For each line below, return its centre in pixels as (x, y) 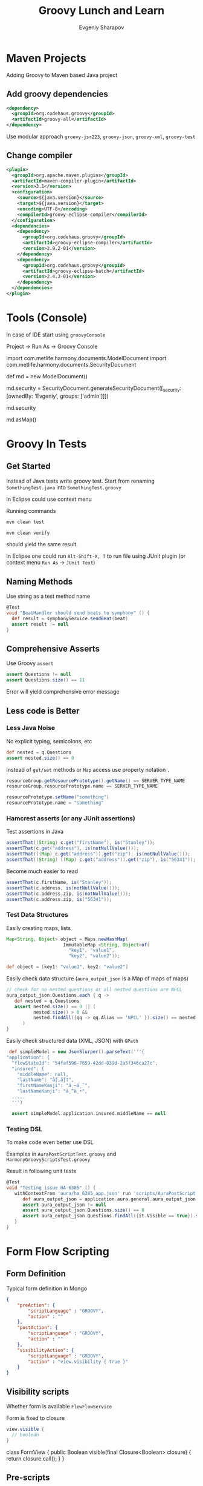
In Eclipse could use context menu (49, 499)
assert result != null (40, 624)
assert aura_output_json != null (64, 1205)
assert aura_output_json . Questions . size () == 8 (83, 1210)
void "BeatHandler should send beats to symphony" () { (78, 613)
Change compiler (39, 156)
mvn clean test (25, 522)
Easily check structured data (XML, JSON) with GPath (72, 1041)
